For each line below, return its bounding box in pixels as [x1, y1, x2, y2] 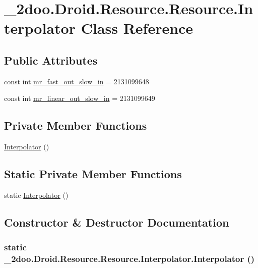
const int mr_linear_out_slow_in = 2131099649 [4, 93, 155, 103]
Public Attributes [4, 52, 98, 68]
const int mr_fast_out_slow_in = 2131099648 [4, 76, 149, 86]
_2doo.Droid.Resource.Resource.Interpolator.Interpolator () [4, 252, 255, 265]
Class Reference [81, 18, 193, 38]
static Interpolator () [4, 189, 69, 200]
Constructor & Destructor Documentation [4, 214, 229, 230]
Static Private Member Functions [4, 166, 182, 182]
